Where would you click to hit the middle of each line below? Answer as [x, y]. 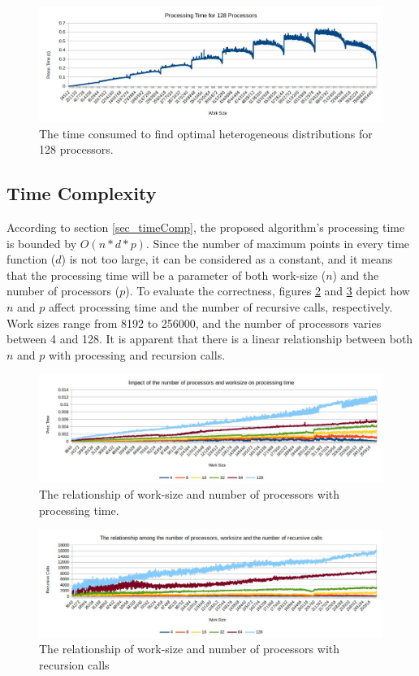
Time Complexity [82, 193]
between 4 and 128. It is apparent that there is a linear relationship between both [210, 339]
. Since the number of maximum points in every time [278, 243]
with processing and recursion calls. [137, 354]
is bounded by [42, 243]
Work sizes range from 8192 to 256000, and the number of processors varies [194, 323]
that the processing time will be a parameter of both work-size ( [166, 275]
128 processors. [76, 149]
